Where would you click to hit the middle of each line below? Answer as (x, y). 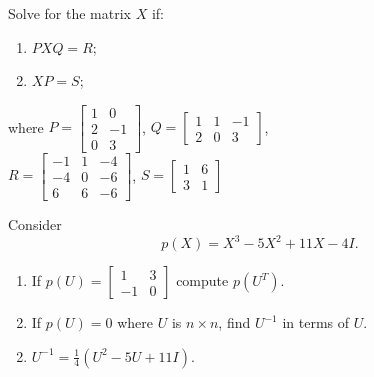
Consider (35, 223)
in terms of (316, 322)
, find (234, 322)
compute (202, 280)
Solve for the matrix (69, 13)
